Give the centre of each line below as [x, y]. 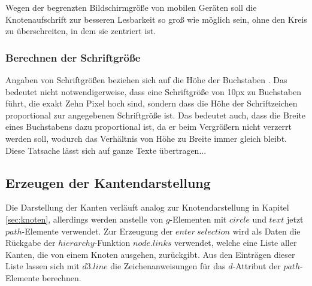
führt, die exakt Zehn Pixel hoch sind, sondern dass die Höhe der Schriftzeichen [152, 103]
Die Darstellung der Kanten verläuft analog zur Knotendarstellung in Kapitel [147, 207]
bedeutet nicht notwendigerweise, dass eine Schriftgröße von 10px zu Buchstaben [154, 91]
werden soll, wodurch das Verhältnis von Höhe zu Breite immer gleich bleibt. [146, 138]
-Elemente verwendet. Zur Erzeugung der [97, 231]
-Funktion [112, 243]
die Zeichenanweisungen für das [168, 266]
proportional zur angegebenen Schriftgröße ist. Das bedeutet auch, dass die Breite [156, 115]
